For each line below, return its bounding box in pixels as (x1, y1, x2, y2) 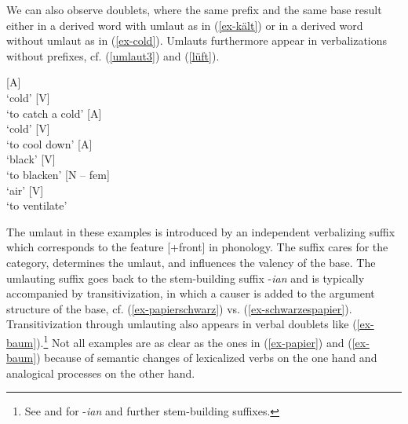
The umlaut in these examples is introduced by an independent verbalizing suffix (6, 223, 395, 239)
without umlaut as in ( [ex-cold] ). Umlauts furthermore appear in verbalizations (6, 32, 388, 49)
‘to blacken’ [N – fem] (6, 166, 110, 182)
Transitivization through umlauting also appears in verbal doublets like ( (6, 316, 357, 332)
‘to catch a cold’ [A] (6, 104, 102, 121)
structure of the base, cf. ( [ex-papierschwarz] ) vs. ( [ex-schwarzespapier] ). (6, 300, 352, 316)
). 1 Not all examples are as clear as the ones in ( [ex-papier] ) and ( (36, 331, 352, 350)
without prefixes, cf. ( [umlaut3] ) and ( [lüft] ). (6, 47, 220, 64)
